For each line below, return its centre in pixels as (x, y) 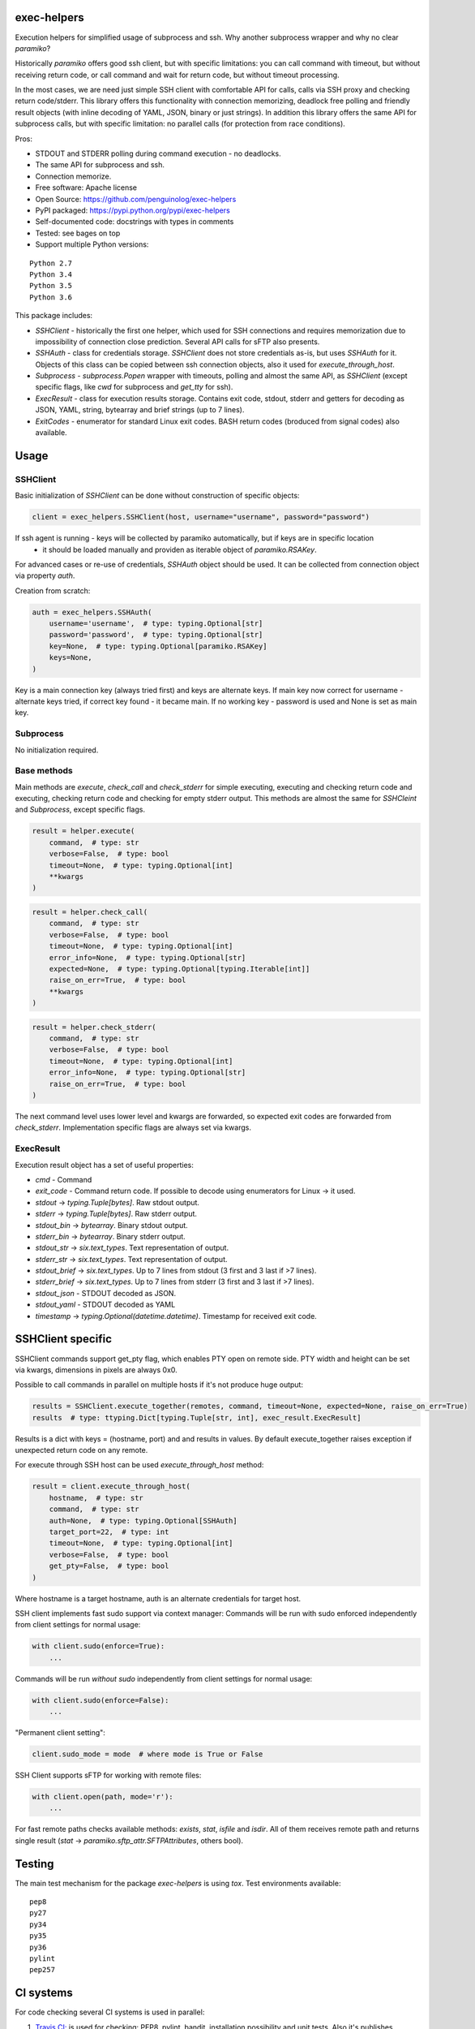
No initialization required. (57, 750)
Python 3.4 (51, 274)
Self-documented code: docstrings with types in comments (135, 222)
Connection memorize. (73, 176)
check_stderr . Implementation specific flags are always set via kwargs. (133, 1127)
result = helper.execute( (83, 831)
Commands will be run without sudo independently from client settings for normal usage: (164, 1678)
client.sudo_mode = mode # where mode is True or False (148, 1754)
